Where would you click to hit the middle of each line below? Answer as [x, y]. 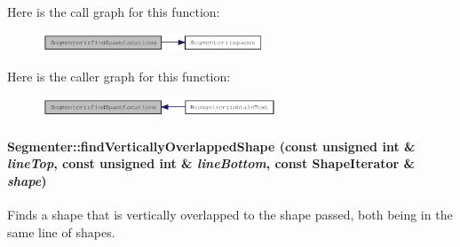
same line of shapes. [61, 232]
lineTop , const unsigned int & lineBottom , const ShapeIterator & [211, 163]
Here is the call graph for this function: [114, 12]
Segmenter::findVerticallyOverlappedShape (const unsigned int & [211, 146]
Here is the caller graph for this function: [119, 77]
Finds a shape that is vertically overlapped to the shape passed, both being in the [230, 214]
